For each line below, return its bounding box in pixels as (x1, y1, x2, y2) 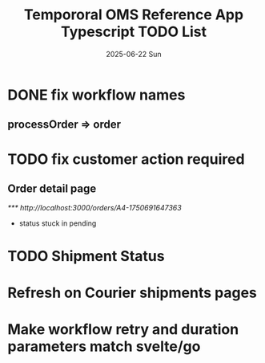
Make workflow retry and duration (7, 320, 239, 338)
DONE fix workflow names (7, 86, 186, 104)
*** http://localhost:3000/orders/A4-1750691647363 (7, 203, 182, 213)
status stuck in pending (18, 218, 97, 228)
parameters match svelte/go (7, 337, 201, 355)
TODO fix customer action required (7, 150, 245, 168)
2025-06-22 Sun (106, 49, 162, 59)
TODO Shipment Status (7, 247, 165, 265)
